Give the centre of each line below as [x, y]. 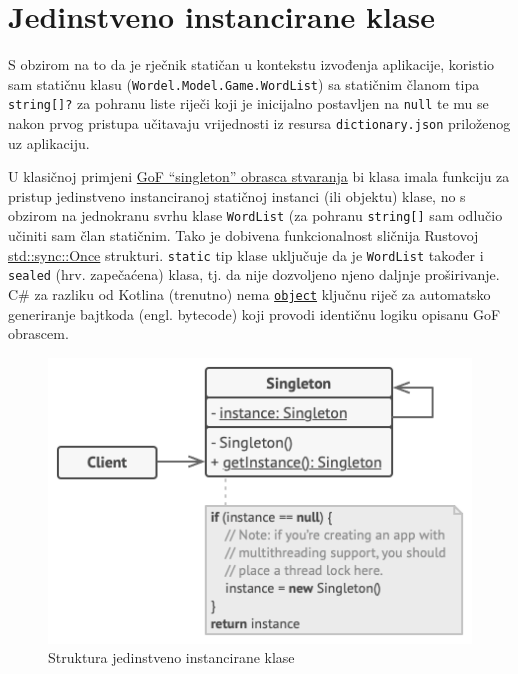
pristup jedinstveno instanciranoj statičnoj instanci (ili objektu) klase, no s [237, 195]
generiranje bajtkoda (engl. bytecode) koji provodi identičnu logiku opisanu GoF [254, 313]
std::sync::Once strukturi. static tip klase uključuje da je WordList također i [246, 254]
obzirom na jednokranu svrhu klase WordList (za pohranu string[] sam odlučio [255, 215]
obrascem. [38, 333]
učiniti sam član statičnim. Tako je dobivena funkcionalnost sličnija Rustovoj [243, 235]
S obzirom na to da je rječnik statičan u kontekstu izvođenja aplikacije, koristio [251, 64]
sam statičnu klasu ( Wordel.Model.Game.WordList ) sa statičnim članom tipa [244, 83]
